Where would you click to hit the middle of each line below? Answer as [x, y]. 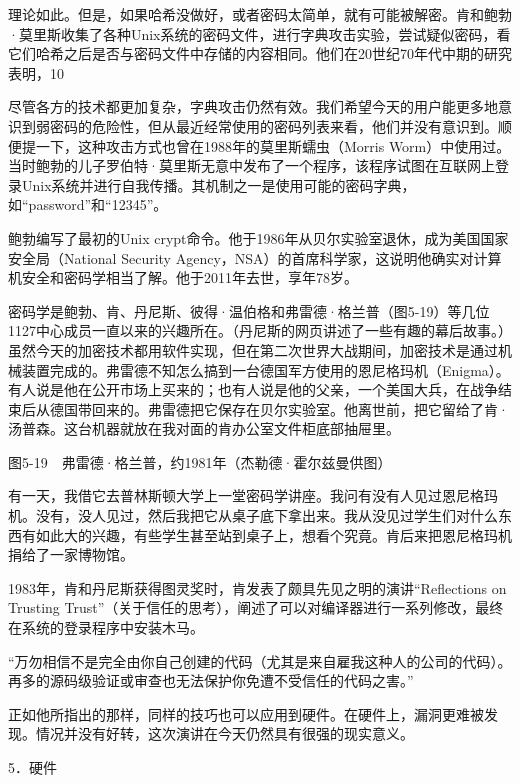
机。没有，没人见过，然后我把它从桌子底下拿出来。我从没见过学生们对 [239, 515]
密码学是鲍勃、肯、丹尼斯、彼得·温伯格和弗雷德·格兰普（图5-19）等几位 [249, 310]
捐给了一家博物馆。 [71, 554]
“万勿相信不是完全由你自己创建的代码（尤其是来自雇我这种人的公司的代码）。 [260, 660]
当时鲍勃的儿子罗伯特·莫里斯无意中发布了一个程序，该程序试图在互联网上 [251, 165]
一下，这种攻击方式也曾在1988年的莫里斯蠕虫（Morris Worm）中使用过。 [273, 145]
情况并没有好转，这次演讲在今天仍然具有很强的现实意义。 [224, 733]
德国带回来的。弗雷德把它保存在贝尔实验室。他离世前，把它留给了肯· [279, 408]
